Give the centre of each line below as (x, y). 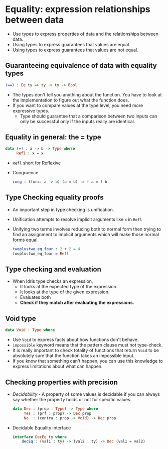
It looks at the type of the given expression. (65, 292)
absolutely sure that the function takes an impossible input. (73, 356)
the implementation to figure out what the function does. (71, 100)
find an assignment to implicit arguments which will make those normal (86, 234)
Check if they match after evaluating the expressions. (77, 303)
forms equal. (26, 240)
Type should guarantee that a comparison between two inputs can (89, 116)
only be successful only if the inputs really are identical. (77, 121)
